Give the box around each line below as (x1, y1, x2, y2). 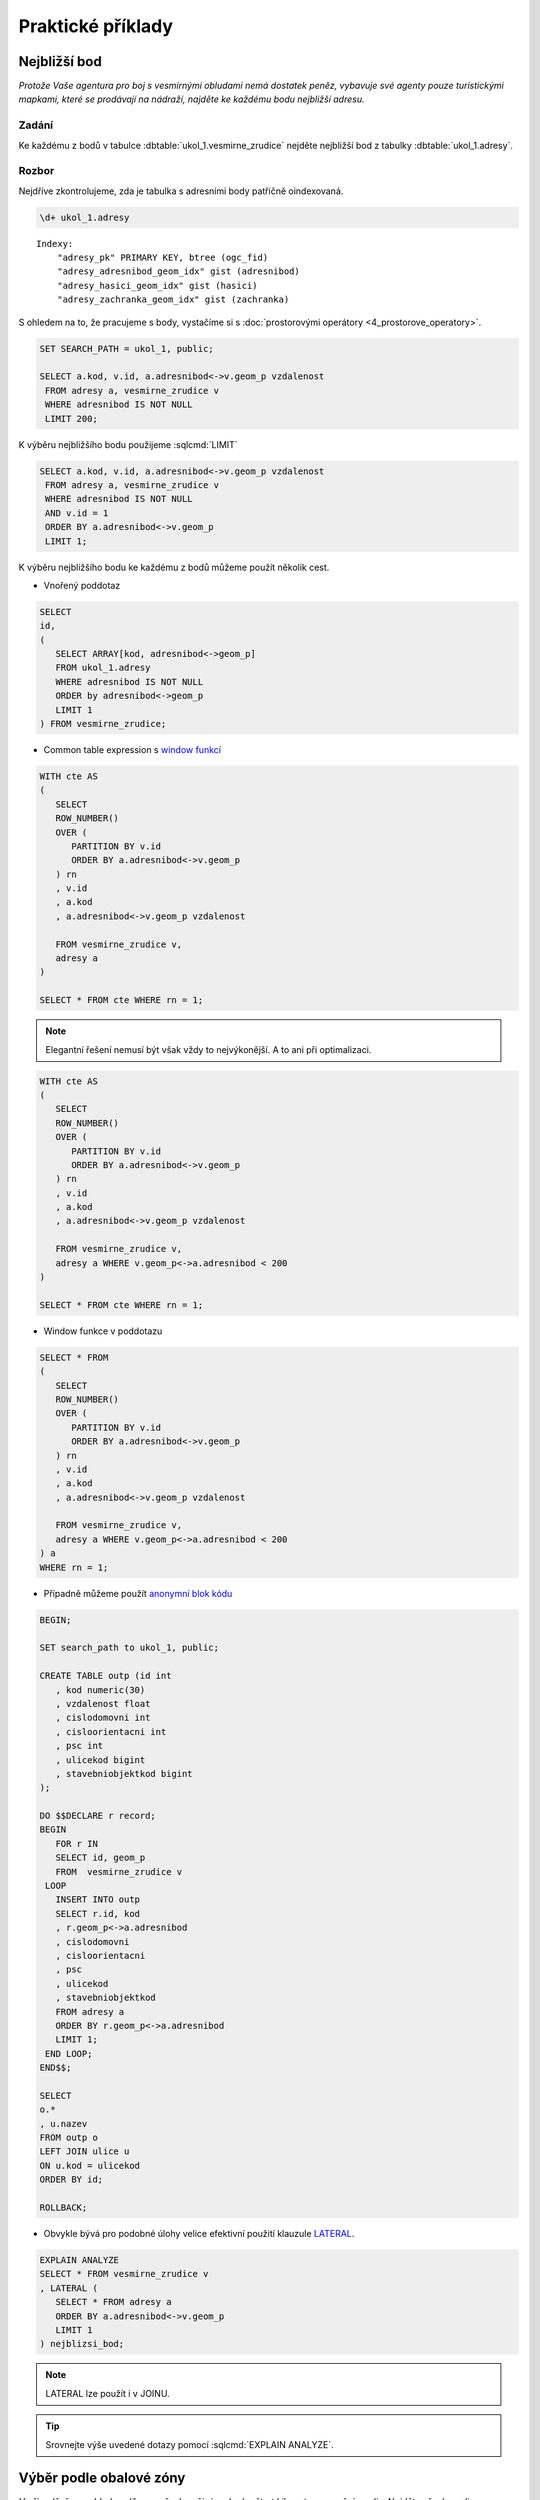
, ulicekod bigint (55, 1754, 146, 1765)
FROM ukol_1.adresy (55, 662, 151, 674)
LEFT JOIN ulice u (39, 2146, 130, 2157)
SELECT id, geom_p (55, 1852, 146, 1864)
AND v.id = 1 (45, 507, 109, 519)
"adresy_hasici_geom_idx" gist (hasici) (56, 280, 259, 291)
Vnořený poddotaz (43, 579, 121, 591)
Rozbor (18, 164, 55, 178)
